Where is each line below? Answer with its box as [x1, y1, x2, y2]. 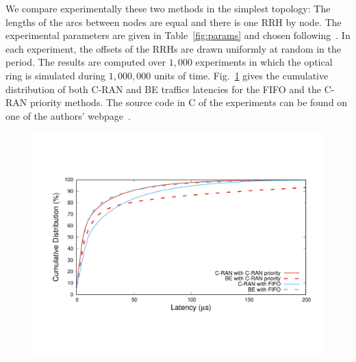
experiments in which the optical [195, 55, 333, 69]
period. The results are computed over [5, 55, 166, 69]
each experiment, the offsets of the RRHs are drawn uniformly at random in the [5, 41, 342, 55]
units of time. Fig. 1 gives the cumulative [153, 68, 329, 82]
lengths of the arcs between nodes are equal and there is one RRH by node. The [5, 14, 342, 29]
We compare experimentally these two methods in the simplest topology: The [5, 1, 331, 15]
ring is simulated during [5, 68, 106, 82]
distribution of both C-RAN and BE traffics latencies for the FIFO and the [5, 81, 322, 96]
